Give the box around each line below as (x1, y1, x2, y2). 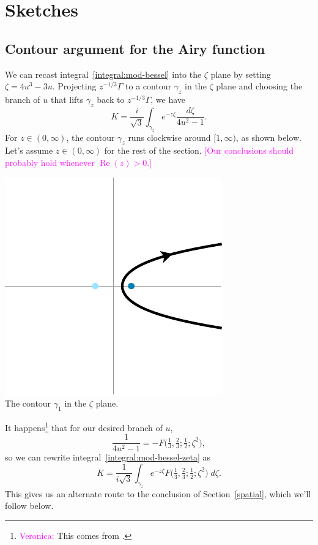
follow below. (5, 499, 54, 512)
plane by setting (210, 67, 271, 80)
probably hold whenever (5, 156, 95, 168)
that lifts (50, 92, 84, 105)
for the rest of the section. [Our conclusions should (104, 144, 294, 157)
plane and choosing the (216, 80, 303, 92)
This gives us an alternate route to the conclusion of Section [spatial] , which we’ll (5, 487, 311, 500)
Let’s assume (5, 144, 53, 157)
